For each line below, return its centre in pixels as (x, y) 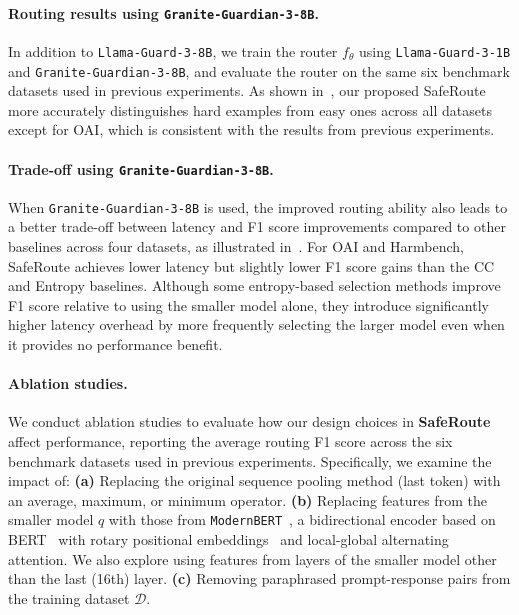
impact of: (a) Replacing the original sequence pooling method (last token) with (254, 480)
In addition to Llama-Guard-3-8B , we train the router (173, 50)
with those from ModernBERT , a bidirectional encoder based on (302, 519)
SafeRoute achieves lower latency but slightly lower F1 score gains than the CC (251, 265)
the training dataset (69, 597)
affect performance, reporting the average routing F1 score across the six (230, 441)
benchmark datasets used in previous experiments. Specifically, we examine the (250, 460)
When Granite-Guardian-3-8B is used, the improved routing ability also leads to (258, 206)
